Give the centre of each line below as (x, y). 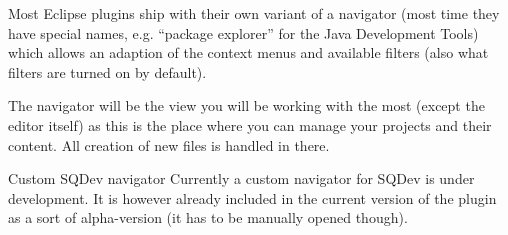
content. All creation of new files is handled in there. (169, 144)
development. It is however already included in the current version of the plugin (252, 197)
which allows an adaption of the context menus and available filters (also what (248, 52)
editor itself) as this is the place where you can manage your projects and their (250, 124)
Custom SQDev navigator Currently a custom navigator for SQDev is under (241, 178)
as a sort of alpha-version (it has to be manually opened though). (208, 217)
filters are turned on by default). (107, 71)
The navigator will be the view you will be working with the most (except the (246, 105)
